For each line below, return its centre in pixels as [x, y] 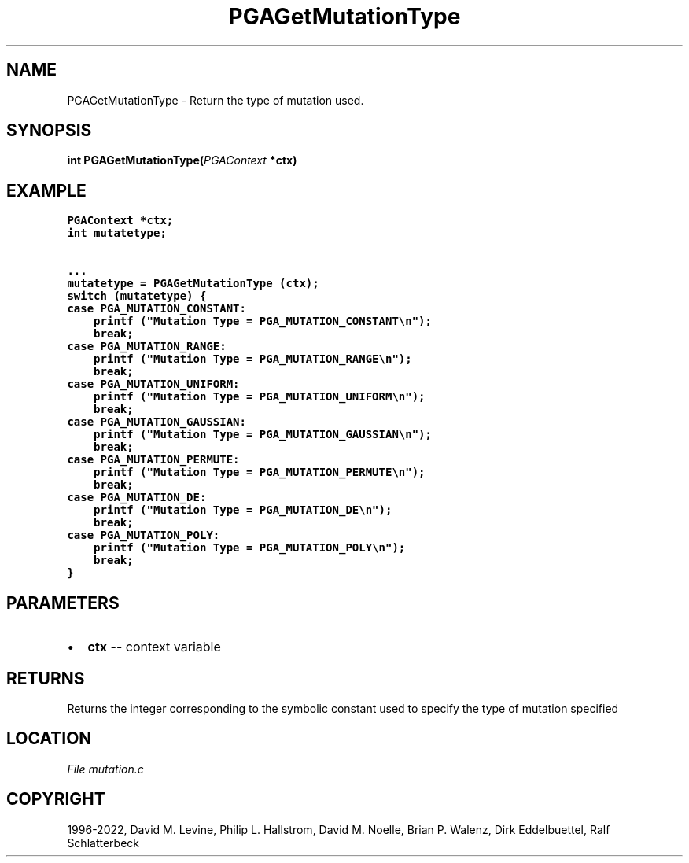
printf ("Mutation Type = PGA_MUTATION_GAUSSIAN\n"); [263, 435]
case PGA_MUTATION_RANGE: [147, 347]
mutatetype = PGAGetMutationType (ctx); [193, 284]
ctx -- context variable [154, 647]
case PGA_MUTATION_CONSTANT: [157, 309]
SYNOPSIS [49, 131]
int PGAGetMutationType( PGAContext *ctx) [182, 160]
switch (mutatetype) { [137, 296]
